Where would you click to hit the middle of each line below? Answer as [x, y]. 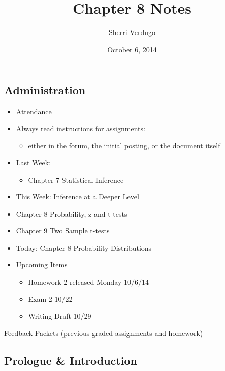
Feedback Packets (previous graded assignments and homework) [104, 333]
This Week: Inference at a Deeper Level [77, 197]
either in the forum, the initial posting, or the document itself [124, 145]
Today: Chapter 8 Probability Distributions [84, 247]
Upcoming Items [42, 265]
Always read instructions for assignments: [81, 128]
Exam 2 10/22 [50, 299]
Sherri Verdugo [132, 32]
